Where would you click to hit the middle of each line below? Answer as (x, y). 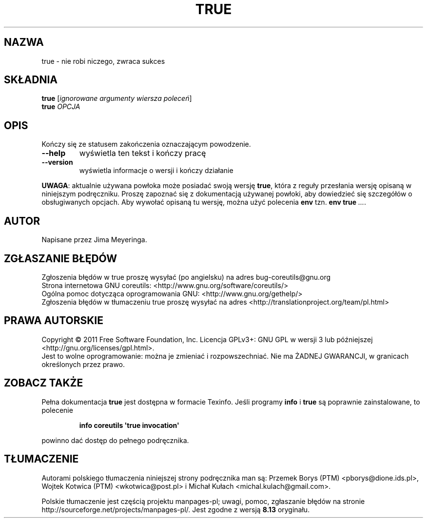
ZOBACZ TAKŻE (44, 383)
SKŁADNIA (31, 80)
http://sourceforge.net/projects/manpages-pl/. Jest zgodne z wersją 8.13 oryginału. (176, 509)
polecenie (57, 410)
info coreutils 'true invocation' (129, 425)
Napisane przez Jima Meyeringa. (94, 240)
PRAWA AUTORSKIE (54, 321)
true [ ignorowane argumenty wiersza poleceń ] (117, 98)
